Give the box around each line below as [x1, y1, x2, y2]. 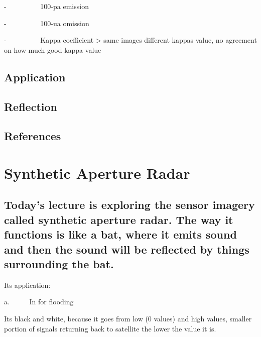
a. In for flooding [4, 296, 74, 307]
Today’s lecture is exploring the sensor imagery [4, 197, 255, 212]
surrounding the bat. [4, 256, 114, 272]
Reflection [4, 98, 57, 114]
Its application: [4, 279, 51, 290]
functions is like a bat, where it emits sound [4, 227, 237, 242]
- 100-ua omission [4, 18, 89, 28]
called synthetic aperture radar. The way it [4, 211, 233, 227]
